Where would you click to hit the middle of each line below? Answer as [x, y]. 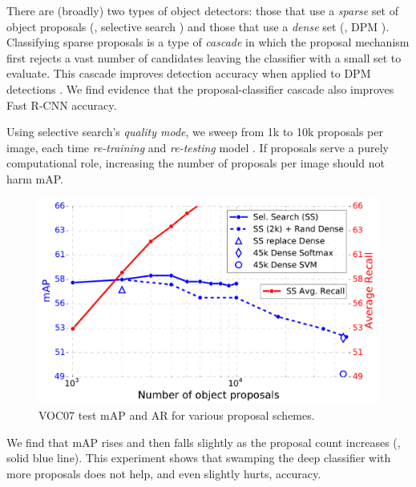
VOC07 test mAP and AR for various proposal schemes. [177, 415]
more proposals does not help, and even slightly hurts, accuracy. [164, 473]
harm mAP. [35, 178]
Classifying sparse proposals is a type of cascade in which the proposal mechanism [208, 42]
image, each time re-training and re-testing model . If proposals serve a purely [198, 147]
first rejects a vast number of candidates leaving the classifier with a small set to [204, 57]
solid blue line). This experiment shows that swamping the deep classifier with [199, 458]
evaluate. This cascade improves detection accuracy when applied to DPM [189, 73]
